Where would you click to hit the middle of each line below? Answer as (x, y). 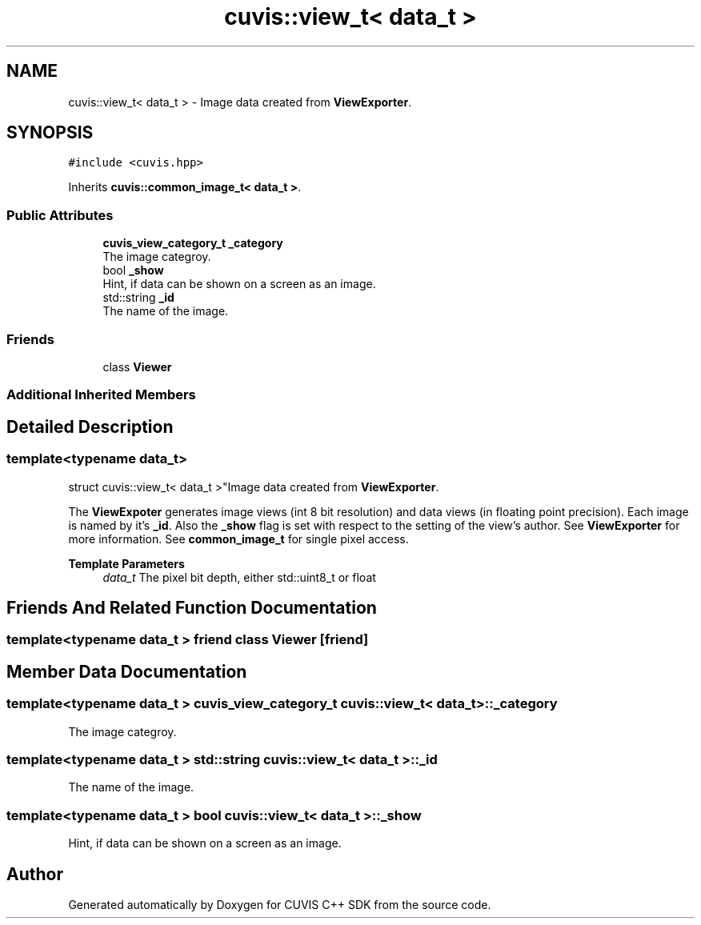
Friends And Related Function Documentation (192, 607)
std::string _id (138, 298)
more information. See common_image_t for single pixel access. (238, 539)
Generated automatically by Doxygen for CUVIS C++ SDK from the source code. (280, 904)
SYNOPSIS (50, 133)
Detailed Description (90, 426)
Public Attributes (60, 215)
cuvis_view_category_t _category (193, 243)
